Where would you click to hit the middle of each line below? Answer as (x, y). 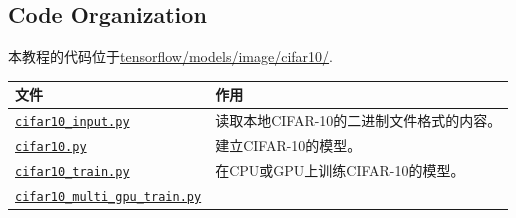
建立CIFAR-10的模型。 (288, 145)
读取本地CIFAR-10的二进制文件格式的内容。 (358, 120)
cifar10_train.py (72, 171)
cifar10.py (51, 147)
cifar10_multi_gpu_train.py (108, 196)
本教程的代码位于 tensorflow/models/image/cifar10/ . (170, 56)
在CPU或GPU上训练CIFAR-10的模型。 (340, 169)
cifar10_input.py (72, 122)
